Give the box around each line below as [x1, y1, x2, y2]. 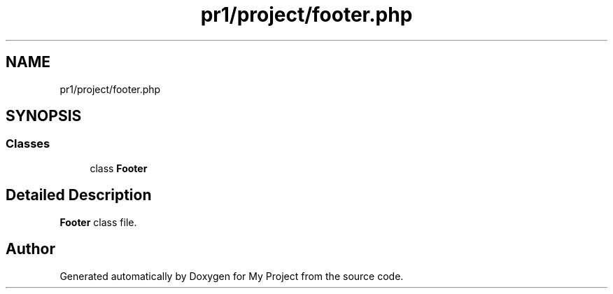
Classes [6, 136, 50, 151]
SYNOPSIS [6, 107, 82, 125]
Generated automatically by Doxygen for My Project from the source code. [59, 269, 404, 282]
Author [6, 240, 55, 258]
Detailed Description [6, 186, 152, 204]
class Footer [90, 162, 148, 174]
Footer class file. [59, 216, 137, 228]
